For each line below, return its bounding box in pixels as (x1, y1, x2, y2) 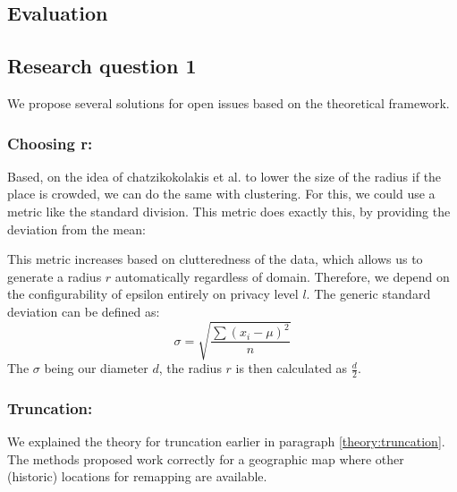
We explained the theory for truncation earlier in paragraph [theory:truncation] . (7, 432, 445, 451)
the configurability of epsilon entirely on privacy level (7, 284, 299, 303)
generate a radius (7, 267, 102, 285)
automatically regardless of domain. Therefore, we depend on (114, 267, 450, 285)
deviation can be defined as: (7, 301, 160, 320)
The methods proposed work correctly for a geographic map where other (7, 449, 404, 468)
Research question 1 (7, 52, 197, 80)
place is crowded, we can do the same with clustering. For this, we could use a (7, 184, 436, 203)
